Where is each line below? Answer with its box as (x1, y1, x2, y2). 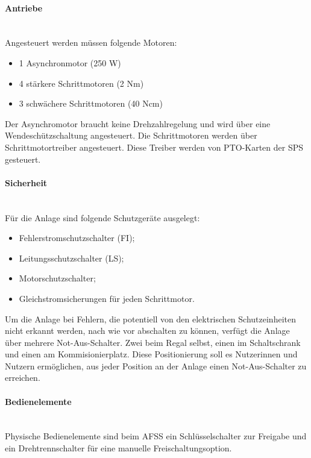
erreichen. (5, 371, 40, 384)
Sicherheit (5, 176, 48, 189)
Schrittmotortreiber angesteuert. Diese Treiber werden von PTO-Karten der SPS (5, 140, 304, 153)
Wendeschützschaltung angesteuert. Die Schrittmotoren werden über (5, 129, 257, 142)
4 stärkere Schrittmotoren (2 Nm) (19, 77, 144, 89)
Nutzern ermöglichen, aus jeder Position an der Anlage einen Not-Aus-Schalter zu (5, 359, 307, 372)
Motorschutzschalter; (19, 272, 96, 284)
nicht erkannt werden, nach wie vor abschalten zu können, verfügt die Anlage (5, 324, 290, 337)
